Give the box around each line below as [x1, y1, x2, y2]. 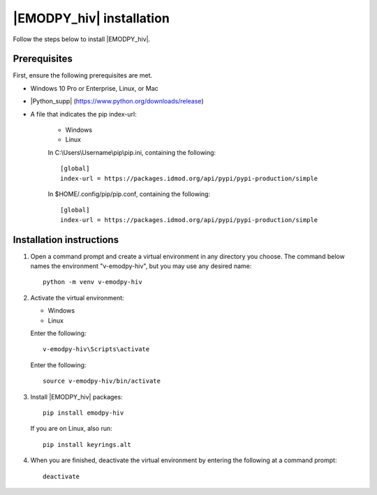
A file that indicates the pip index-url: [30, 110, 137, 118]
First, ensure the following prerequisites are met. [13, 71, 153, 80]
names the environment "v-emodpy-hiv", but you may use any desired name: [30, 262, 252, 270]
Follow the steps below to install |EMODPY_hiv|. [13, 35, 151, 43]
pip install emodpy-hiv [43, 408, 124, 417]
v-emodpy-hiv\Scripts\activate [43, 346, 150, 353]
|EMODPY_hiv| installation [13, 10, 170, 26]
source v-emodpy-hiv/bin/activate [43, 377, 161, 385]
